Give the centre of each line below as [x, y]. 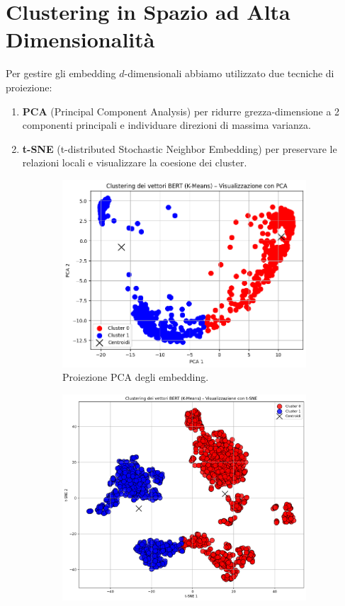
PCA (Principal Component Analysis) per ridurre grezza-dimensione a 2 [181, 111]
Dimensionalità [80, 39]
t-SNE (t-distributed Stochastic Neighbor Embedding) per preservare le [180, 148]
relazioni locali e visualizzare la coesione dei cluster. [135, 162]
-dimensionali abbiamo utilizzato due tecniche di [229, 73]
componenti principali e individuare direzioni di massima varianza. [166, 125]
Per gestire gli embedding [61, 73]
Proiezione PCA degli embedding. [136, 377]
